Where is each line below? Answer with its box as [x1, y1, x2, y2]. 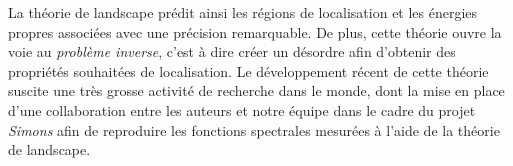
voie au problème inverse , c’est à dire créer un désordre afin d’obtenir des [8, 41, 456, 62]
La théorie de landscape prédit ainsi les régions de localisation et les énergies [8, 2, 478, 22]
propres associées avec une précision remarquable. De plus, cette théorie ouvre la [8, 21, 502, 42]
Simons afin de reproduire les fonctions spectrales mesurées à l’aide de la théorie [8, 119, 500, 140]
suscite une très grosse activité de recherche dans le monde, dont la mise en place [8, 80, 505, 101]
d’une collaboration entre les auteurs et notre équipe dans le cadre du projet [8, 99, 476, 120]
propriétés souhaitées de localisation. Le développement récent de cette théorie [8, 60, 489, 81]
